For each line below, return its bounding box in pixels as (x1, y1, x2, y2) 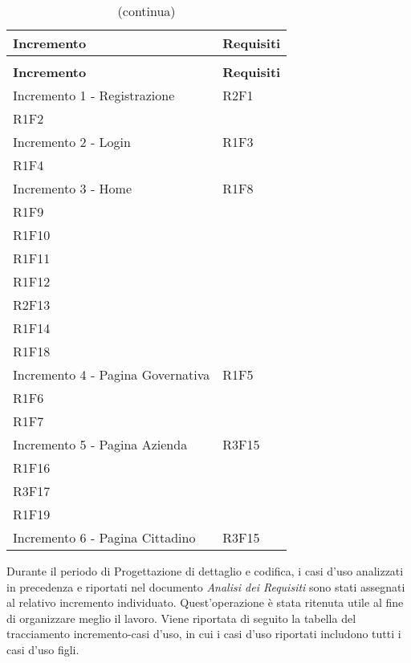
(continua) (117, 2, 176, 20)
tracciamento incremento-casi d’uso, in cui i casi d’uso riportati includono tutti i (6, 625, 401, 642)
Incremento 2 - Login (13, 132, 131, 151)
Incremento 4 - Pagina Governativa (13, 365, 210, 384)
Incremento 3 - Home (13, 179, 132, 197)
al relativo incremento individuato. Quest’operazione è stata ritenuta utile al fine (6, 594, 404, 611)
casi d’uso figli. (6, 641, 79, 657)
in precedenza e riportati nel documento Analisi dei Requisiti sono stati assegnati (6, 578, 405, 595)
